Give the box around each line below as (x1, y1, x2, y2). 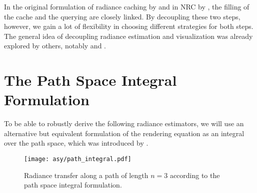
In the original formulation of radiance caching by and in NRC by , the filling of (4, 1, 249, 11)
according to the (169, 170, 220, 180)
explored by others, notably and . (4, 40, 106, 51)
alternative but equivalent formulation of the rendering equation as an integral (4, 128, 244, 138)
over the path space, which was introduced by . (4, 138, 148, 148)
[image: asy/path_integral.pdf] (24, 156, 131, 163)
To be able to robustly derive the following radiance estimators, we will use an (4, 118, 244, 129)
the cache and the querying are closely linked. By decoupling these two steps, (4, 11, 240, 21)
